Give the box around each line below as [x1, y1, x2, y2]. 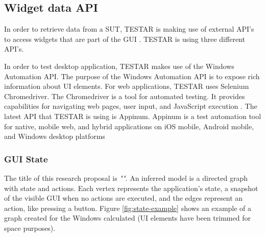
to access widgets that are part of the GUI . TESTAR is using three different [4, 33, 245, 44]
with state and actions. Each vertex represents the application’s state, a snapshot [4, 182, 258, 193]
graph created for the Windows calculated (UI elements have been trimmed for [4, 212, 251, 223]
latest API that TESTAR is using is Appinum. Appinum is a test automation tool [4, 110, 261, 121]
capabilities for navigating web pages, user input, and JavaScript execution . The [4, 101, 257, 111]
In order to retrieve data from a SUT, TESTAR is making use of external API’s [4, 23, 254, 34]
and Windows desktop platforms [4, 131, 105, 141]
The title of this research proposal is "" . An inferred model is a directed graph [4, 172, 248, 183]
